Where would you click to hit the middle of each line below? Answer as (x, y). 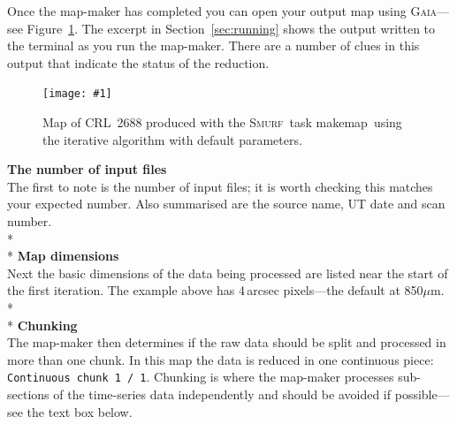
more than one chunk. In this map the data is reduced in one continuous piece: (221, 359)
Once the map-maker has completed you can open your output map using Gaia (222, 11)
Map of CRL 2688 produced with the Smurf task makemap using (222, 122)
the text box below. (80, 411)
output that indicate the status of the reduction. (138, 62)
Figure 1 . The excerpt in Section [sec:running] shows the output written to (231, 28)
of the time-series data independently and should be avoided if (222, 394)
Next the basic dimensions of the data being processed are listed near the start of (228, 273)
